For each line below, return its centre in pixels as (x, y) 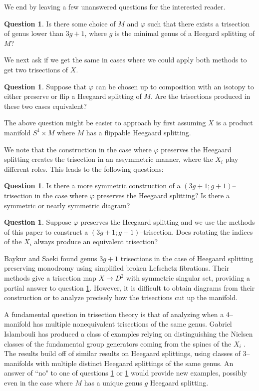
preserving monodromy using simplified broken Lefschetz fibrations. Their (117, 268)
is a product (235, 123)
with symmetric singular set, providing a (188, 278)
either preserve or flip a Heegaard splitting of (73, 96)
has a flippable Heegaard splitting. (138, 132)
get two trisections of (36, 69)
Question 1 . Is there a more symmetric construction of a (92, 186)
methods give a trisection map (50, 278)
